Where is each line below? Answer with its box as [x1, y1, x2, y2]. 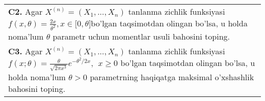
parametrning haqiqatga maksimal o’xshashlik [90, 71, 254, 83]
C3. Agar [8, 45, 43, 57]
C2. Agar [8, 6, 43, 17]
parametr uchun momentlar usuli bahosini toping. [52, 30, 230, 43]
